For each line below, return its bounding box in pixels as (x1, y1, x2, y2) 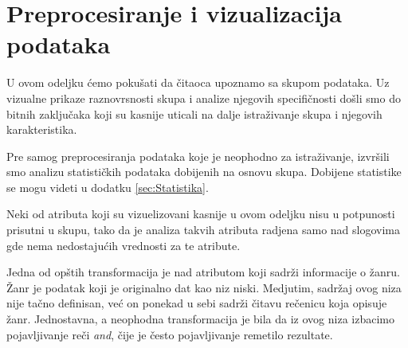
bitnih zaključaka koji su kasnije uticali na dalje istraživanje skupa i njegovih (6, 105, 382, 122)
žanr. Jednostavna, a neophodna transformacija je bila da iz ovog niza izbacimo (6, 311, 394, 327)
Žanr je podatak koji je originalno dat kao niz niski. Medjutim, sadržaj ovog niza (6, 279, 402, 295)
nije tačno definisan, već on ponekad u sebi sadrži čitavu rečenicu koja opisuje (6, 295, 387, 311)
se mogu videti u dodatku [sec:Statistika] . (6, 178, 209, 195)
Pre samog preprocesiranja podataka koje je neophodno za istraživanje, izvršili (6, 147, 390, 164)
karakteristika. (6, 121, 77, 138)
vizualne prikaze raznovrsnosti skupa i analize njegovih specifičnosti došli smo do (6, 89, 401, 106)
